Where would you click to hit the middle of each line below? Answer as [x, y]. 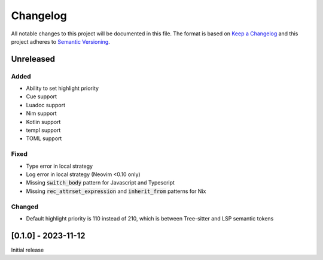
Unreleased [33, 59]
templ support [43, 130]
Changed [25, 207]
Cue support [41, 96]
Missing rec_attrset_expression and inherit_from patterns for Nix [116, 191]
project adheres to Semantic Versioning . [60, 41]
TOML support [44, 138]
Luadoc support [46, 105]
